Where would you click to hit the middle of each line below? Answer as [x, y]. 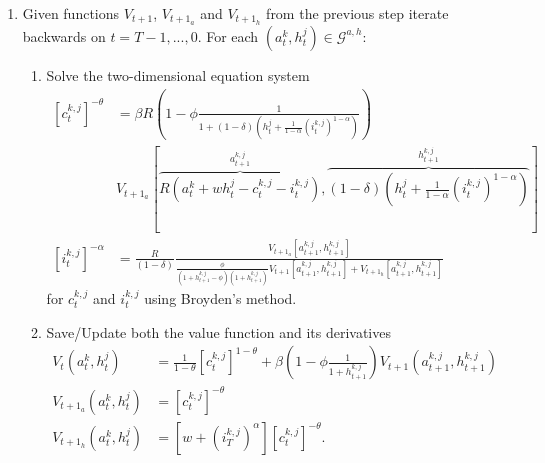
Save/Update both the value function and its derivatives [218, 331]
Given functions [71, 13]
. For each [228, 35]
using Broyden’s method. [220, 297]
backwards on [64, 35]
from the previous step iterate [357, 13]
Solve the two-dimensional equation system [178, 74]
